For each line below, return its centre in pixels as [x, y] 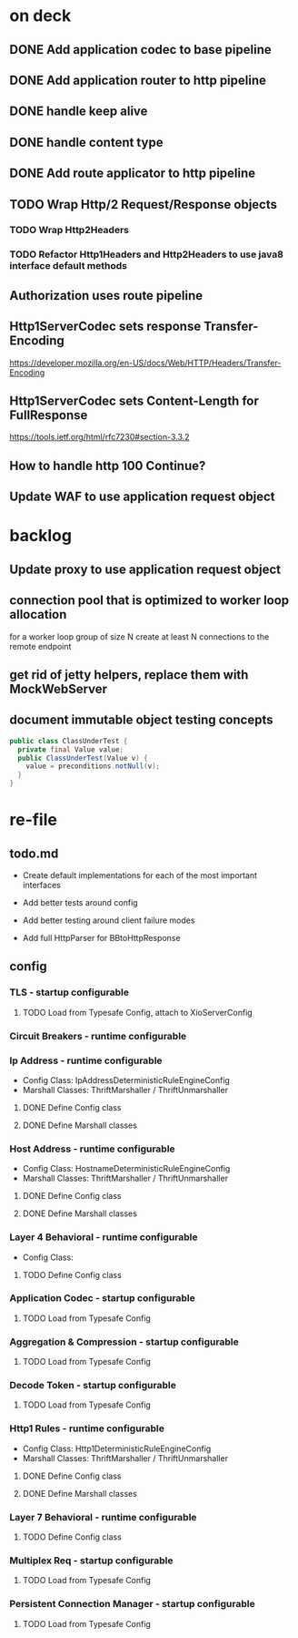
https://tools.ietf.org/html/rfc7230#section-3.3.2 [99, 437]
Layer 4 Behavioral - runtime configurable [104, 1237]
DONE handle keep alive [79, 112]
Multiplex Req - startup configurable [91, 1561]
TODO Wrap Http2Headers [70, 230]
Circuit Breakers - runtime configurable [98, 1036]
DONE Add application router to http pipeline [138, 80]
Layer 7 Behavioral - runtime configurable [103, 1517]
